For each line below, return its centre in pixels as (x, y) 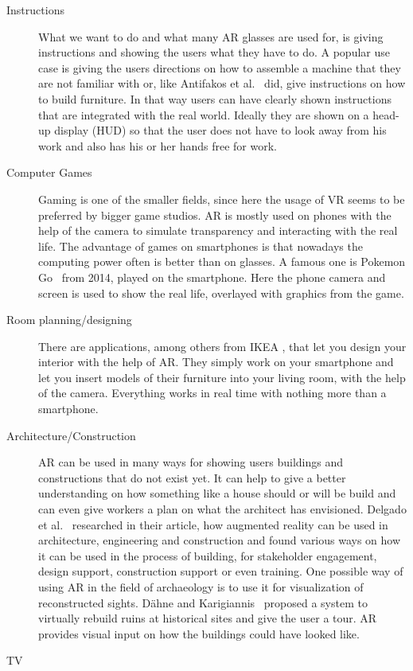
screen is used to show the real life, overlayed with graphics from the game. (221, 293)
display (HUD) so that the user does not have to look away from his (220, 130)
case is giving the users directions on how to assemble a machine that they (220, 67)
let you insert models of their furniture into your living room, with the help (222, 377)
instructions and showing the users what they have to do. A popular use (214, 52)
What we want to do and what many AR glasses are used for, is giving (211, 36)
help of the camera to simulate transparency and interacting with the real (218, 230)
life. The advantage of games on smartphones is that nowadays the (201, 246)
